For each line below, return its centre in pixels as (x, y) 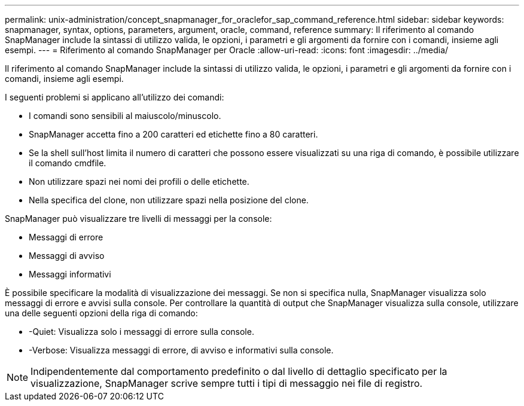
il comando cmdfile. (68, 163)
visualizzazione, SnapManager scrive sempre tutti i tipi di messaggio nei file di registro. (227, 383)
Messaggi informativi (70, 274)
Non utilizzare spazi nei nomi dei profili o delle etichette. (139, 181)
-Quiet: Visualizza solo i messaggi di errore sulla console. (141, 332)
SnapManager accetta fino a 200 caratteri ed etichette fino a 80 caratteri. (173, 134)
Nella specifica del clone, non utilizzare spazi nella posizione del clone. (169, 200)
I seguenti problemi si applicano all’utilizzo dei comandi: (115, 97)
